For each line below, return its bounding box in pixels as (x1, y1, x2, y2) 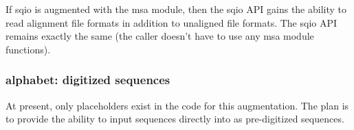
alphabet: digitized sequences (5, 71, 170, 88)
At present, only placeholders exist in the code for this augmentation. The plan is (5, 98, 349, 112)
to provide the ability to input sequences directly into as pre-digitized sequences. (5, 112, 344, 126)
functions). (5, 42, 51, 56)
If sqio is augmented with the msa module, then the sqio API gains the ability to (5, 2, 347, 16)
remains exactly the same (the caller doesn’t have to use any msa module (5, 29, 314, 43)
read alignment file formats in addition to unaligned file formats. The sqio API (5, 15, 338, 29)
